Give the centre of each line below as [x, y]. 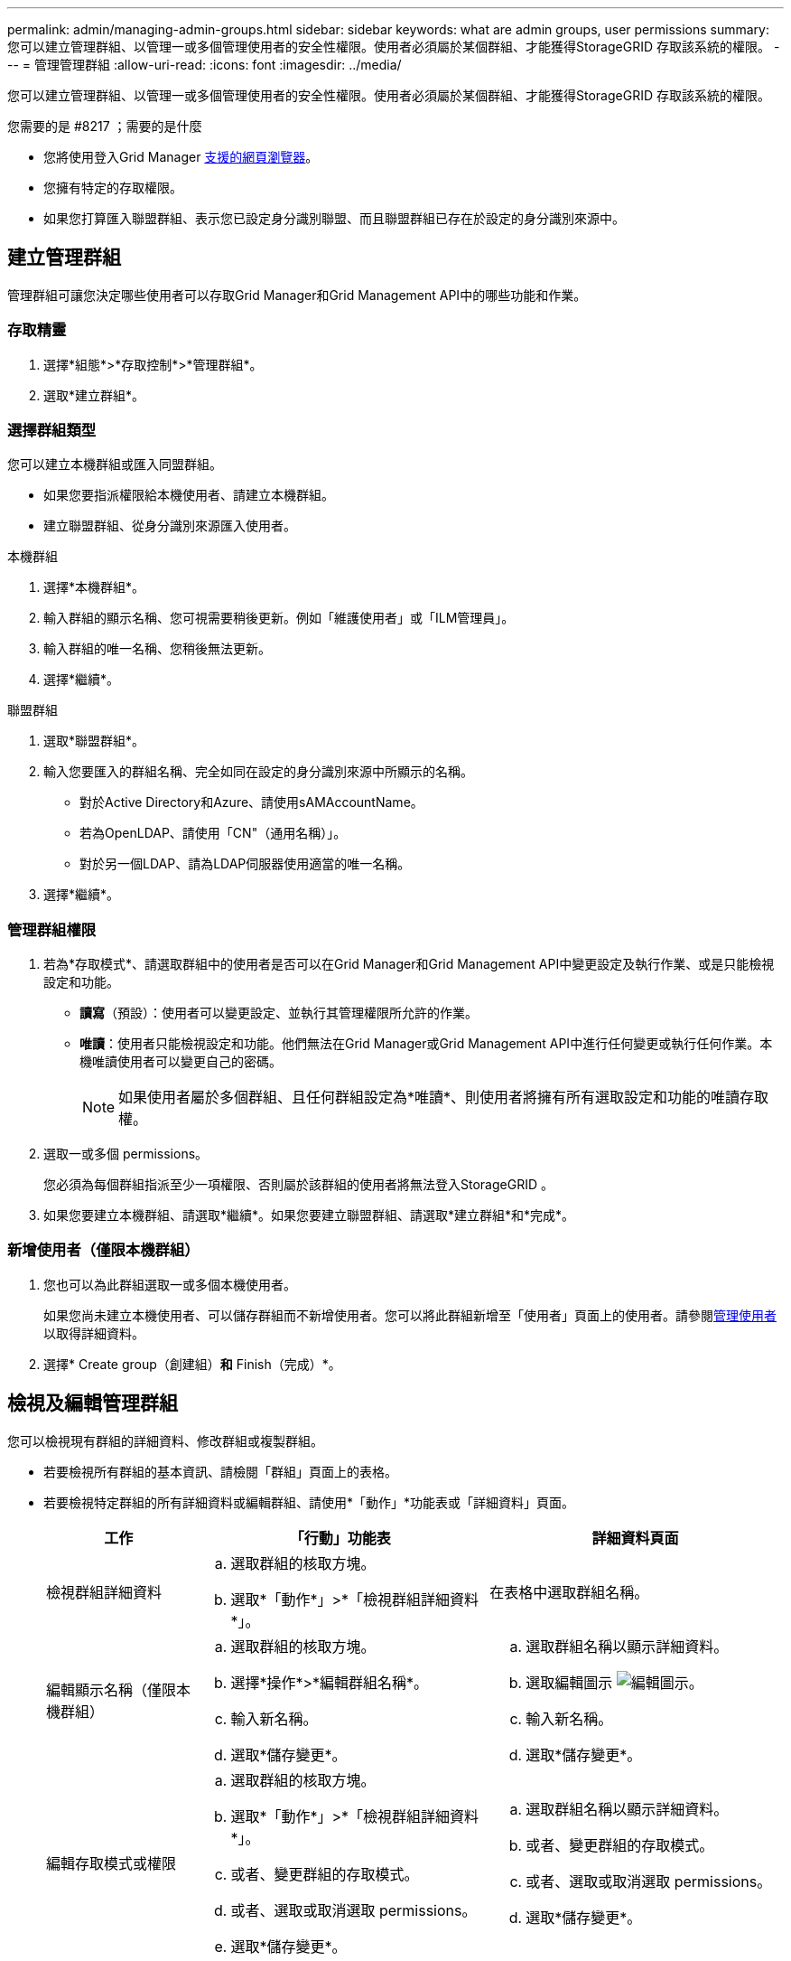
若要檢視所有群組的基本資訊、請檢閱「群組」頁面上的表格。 [220, 1471]
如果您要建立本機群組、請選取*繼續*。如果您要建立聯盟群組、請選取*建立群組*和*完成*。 [309, 1215]
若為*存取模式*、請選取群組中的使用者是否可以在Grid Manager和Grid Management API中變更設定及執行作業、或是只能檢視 [409, 964]
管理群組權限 [52, 929]
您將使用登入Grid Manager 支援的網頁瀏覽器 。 [181, 157]
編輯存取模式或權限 [112, 1863]
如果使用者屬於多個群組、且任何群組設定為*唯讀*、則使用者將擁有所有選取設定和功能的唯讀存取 [444, 1098]
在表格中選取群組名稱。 [569, 1592]
